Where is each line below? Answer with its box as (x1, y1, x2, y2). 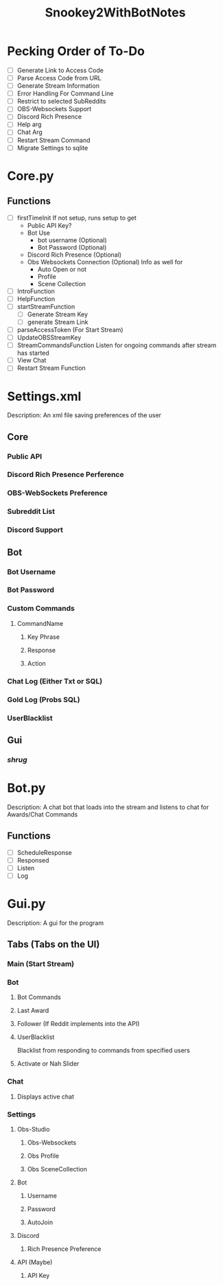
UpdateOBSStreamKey (16, 334, 82, 342)
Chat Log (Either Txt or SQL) (7, 676, 103, 686)
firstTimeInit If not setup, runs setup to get (16, 213, 137, 222)
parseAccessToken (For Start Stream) (16, 326, 124, 334)
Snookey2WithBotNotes (45, 5, 186, 21)
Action (27, 659, 46, 667)
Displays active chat (16, 1092, 74, 1101)
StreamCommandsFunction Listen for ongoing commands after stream (16, 341, 217, 349)
